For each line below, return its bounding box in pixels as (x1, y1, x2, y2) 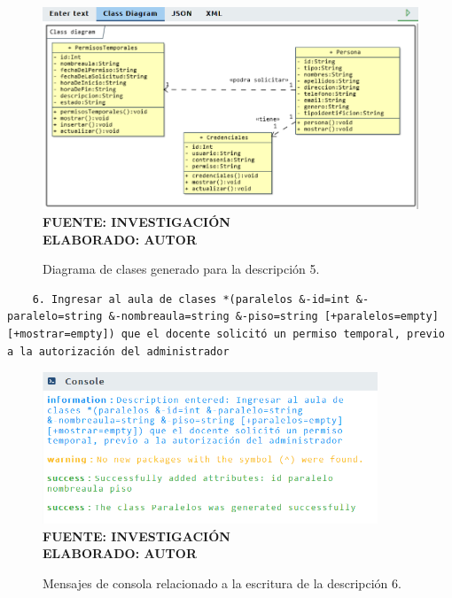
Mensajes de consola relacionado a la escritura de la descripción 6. (43, 573, 401, 592)
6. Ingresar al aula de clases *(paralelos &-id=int (32, 292, 350, 306)
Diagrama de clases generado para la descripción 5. (43, 260, 320, 278)
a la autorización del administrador (7, 345, 230, 358)
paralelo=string (7, 310, 103, 323)
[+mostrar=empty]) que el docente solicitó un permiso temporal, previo (7, 327, 445, 340)
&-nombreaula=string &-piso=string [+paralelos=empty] (108, 310, 439, 323)
